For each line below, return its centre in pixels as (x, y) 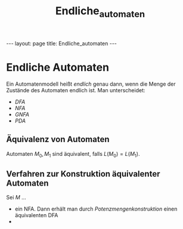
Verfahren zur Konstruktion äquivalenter (83, 174)
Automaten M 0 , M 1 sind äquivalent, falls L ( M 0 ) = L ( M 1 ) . (73, 154)
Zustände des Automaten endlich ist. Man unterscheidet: (76, 90)
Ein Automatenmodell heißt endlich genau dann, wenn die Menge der (91, 84)
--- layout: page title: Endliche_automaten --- (62, 43)
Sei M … (16, 197)
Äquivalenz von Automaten (58, 139)
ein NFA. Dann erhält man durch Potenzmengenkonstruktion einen (96, 209)
